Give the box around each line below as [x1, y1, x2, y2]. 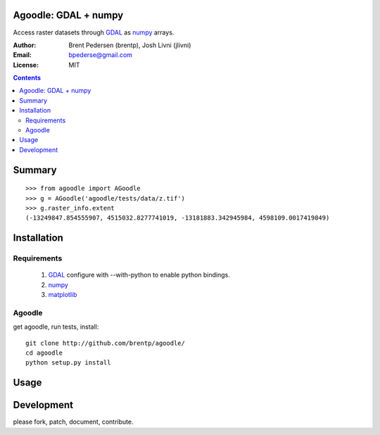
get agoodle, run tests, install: [13, 322, 99, 331]
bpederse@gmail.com [68, 51, 133, 59]
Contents [13, 74, 42, 82]
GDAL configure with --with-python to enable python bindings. [48, 271, 230, 279]
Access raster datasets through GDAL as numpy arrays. [13, 28, 175, 37]
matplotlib [48, 291, 77, 299]
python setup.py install [25, 359, 111, 367]
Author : [13, 41, 37, 49]
